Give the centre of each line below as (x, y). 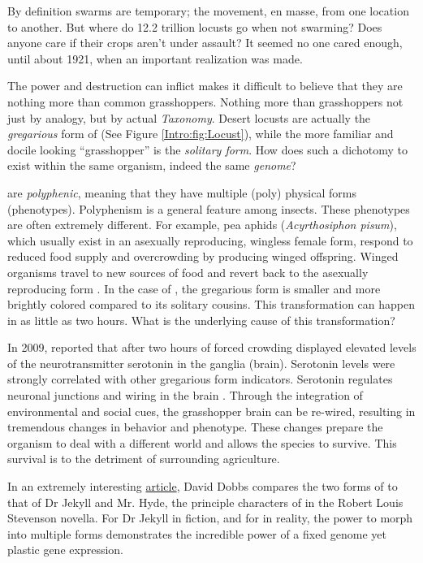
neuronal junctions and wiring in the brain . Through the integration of (185, 395)
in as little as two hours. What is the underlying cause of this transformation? (201, 320)
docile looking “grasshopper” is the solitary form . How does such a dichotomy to (207, 149)
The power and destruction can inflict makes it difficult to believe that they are (205, 86)
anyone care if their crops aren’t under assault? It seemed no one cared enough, (205, 43)
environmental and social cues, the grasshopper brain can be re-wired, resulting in (211, 411)
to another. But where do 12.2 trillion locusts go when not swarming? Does (195, 26)
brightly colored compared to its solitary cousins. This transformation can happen (211, 304)
